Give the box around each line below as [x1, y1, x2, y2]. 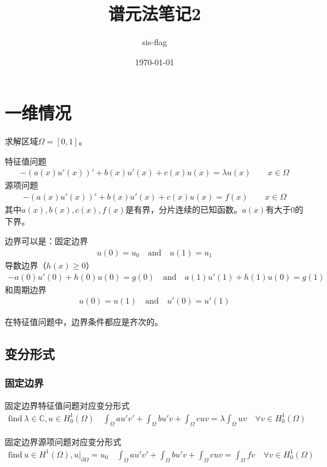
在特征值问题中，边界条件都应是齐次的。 [5, 315, 163, 328]
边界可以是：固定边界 [5, 235, 88, 247]
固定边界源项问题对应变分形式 [5, 435, 121, 447]
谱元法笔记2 [108, 1, 202, 26]
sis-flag [142, 36, 167, 48]
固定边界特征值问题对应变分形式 [5, 399, 130, 411]
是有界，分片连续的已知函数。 [125, 203, 242, 216]
